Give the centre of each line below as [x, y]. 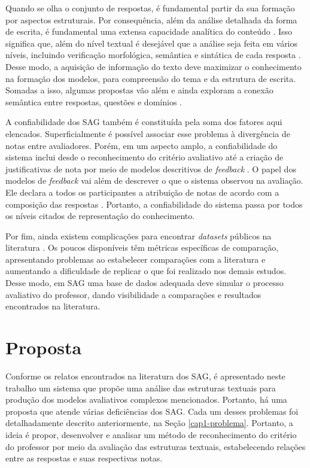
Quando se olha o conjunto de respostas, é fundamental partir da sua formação [150, 8]
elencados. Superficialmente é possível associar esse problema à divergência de [148, 133]
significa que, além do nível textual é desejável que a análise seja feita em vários [152, 43]
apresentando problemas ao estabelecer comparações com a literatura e [136, 259]
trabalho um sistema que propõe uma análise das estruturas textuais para [141, 388]
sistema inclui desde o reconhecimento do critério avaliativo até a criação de [145, 157]
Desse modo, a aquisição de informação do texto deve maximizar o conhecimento [154, 66]
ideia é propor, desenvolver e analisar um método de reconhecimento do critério [151, 434]
